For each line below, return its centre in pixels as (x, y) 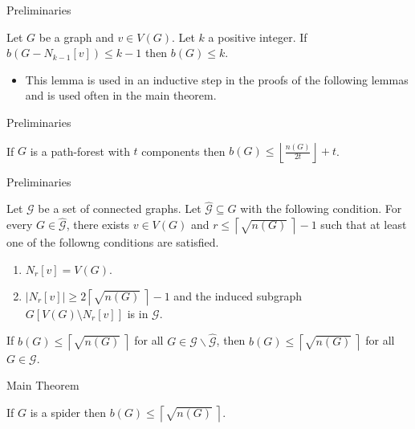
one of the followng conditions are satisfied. (113, 242)
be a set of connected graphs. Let (120, 208)
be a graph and (76, 37)
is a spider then (68, 412)
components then (183, 151)
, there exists (98, 225)
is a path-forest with (80, 151)
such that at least (364, 225)
